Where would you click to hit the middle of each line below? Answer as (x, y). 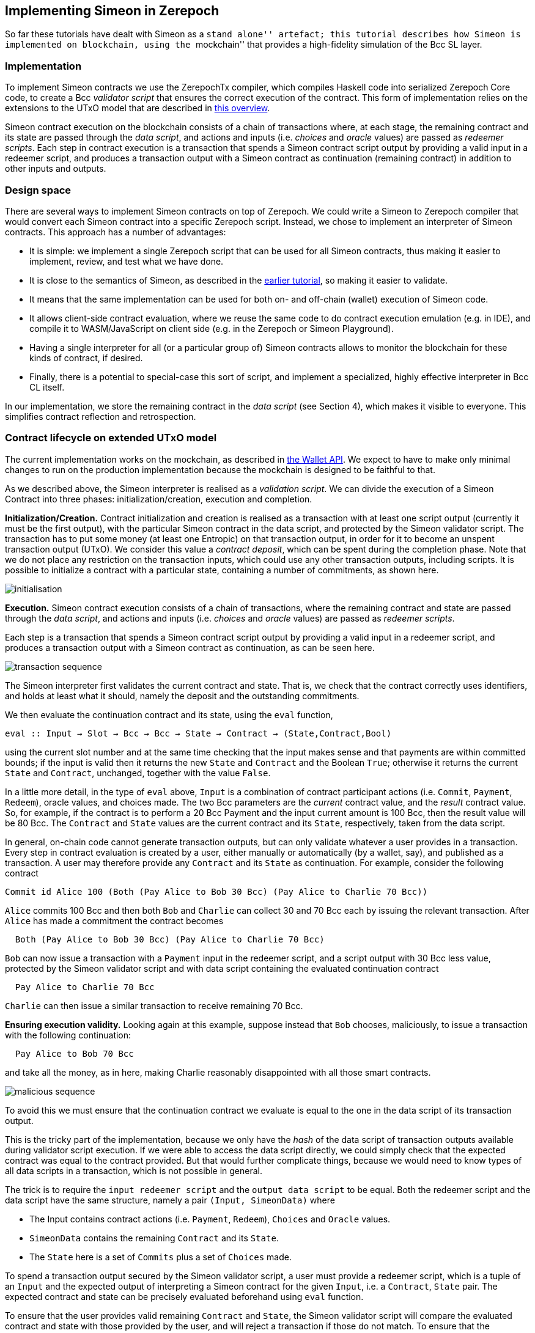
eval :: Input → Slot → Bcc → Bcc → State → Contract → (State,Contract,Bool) (198, 733)
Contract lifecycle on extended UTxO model (111, 438)
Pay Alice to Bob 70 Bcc (74, 1053)
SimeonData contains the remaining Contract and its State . (154, 1238)
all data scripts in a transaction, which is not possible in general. (134, 1170)
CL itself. (47, 387)
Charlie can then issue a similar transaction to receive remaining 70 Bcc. (154, 1005)
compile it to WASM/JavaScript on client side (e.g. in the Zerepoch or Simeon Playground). (212, 328)
